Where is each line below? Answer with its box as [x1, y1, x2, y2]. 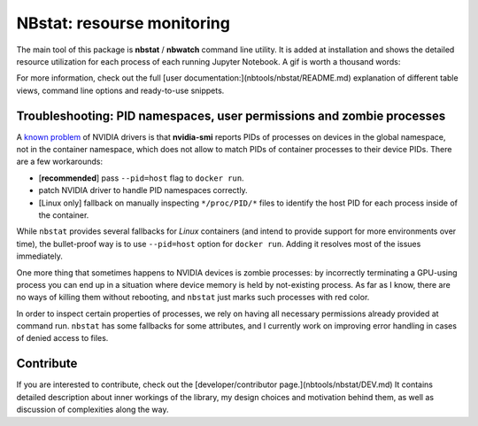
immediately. [16, 251, 64, 261]
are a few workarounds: [16, 156, 104, 167]
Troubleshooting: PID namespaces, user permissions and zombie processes [16, 108, 446, 123]
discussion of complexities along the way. [16, 404, 169, 415]
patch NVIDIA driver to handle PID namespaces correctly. [38, 185, 248, 196]
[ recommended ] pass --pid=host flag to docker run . [38, 173, 244, 183]
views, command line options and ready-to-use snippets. [16, 85, 225, 96]
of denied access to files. [16, 333, 109, 344]
